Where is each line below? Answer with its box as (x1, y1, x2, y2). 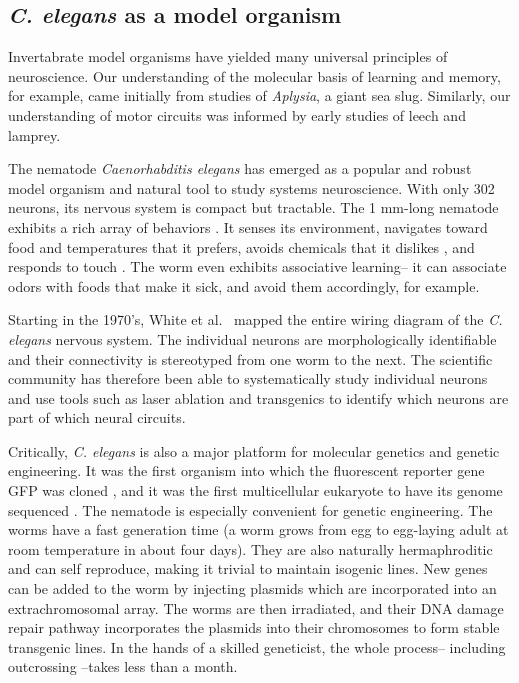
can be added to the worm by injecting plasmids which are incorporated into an (8, 578, 497, 599)
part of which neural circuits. (8, 407, 186, 428)
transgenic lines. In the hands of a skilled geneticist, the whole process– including (8, 636, 506, 657)
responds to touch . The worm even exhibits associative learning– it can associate (8, 256, 507, 277)
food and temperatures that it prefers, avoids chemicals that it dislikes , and (8, 236, 475, 257)
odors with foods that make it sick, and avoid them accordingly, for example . (8, 275, 480, 296)
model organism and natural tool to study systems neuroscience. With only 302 (8, 177, 495, 198)
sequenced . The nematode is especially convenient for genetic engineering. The (8, 499, 493, 520)
